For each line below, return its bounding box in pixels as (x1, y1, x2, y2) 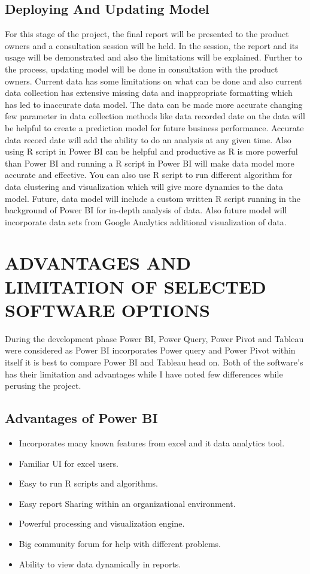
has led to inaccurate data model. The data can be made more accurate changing (5, 98, 303, 110)
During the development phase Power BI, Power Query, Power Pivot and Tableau (5, 332, 304, 345)
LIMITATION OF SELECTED (5, 274, 266, 298)
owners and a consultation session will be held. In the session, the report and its (5, 39, 299, 52)
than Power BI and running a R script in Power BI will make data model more (5, 156, 294, 169)
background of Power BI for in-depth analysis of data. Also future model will (5, 204, 287, 216)
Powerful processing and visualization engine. (19, 517, 185, 530)
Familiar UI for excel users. (19, 457, 118, 469)
